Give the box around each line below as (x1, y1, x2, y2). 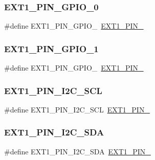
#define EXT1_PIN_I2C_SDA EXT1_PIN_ (4, 146, 151, 156)
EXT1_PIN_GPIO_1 (4, 42, 99, 55)
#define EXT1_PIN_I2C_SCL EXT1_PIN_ (4, 104, 150, 115)
